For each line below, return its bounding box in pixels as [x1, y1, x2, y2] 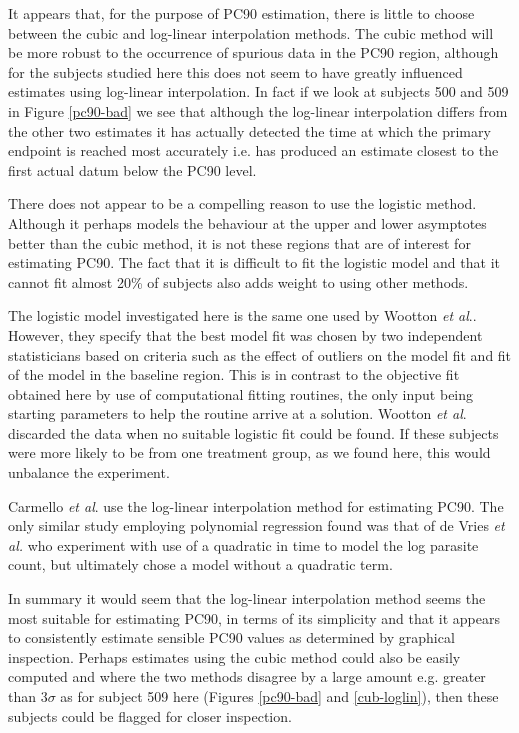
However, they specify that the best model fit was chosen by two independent [8, 324, 483, 345]
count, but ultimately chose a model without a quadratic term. [8, 554, 393, 575]
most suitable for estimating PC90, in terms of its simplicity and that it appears [8, 607, 501, 628]
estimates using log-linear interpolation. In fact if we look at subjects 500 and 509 [8, 81, 509, 102]
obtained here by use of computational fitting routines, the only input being [8, 383, 474, 404]
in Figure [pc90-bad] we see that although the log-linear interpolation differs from [8, 100, 508, 121]
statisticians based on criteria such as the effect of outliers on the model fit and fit [8, 344, 512, 365]
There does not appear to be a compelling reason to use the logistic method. [8, 193, 477, 214]
